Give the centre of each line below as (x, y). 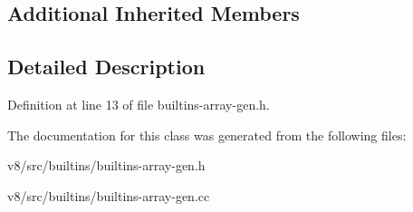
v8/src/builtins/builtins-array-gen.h (106, 165)
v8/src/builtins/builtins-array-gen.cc (109, 195)
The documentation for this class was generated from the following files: (207, 135)
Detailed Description (106, 67)
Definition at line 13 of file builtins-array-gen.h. (139, 104)
